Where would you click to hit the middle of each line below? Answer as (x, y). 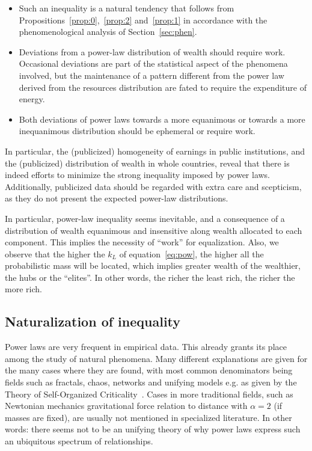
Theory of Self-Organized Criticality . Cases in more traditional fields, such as (149, 394)
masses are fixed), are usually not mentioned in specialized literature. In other (148, 417)
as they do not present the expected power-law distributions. (117, 198)
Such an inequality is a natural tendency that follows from (127, 8)
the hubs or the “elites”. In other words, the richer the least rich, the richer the (150, 277)
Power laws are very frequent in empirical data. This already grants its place (146, 347)
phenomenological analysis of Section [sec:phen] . (108, 32)
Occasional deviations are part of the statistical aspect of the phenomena (153, 63)
